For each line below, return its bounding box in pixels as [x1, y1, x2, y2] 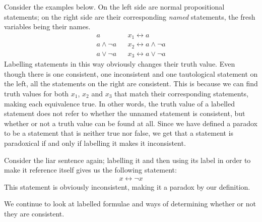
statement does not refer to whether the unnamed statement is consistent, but [4, 108, 245, 119]
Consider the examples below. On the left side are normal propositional [4, 2, 225, 12]
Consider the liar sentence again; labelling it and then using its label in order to [4, 154, 251, 165]
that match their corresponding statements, [114, 88, 248, 99]
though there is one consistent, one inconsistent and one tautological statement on [4, 68, 258, 79]
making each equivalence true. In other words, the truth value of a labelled [4, 98, 235, 108]
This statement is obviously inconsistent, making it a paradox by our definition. [4, 181, 250, 192]
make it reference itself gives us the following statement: [4, 164, 177, 175]
